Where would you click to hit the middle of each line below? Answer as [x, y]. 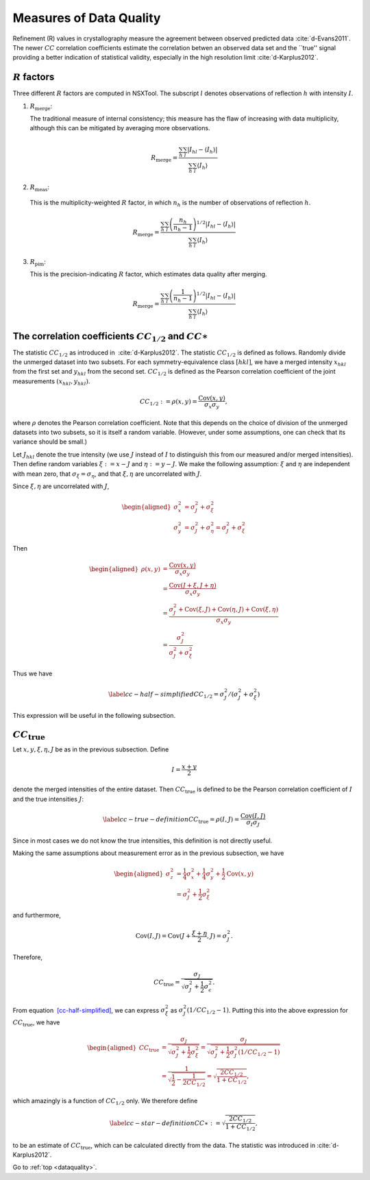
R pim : [38, 263]
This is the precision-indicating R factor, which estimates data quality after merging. [148, 274]
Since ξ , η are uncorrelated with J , [61, 486]
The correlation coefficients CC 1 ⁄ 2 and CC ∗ [110, 337]
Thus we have [33, 674]
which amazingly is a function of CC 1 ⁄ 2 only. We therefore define [105, 1102]
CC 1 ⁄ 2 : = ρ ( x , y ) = [169, 402]
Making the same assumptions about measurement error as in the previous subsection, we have [148, 853]
